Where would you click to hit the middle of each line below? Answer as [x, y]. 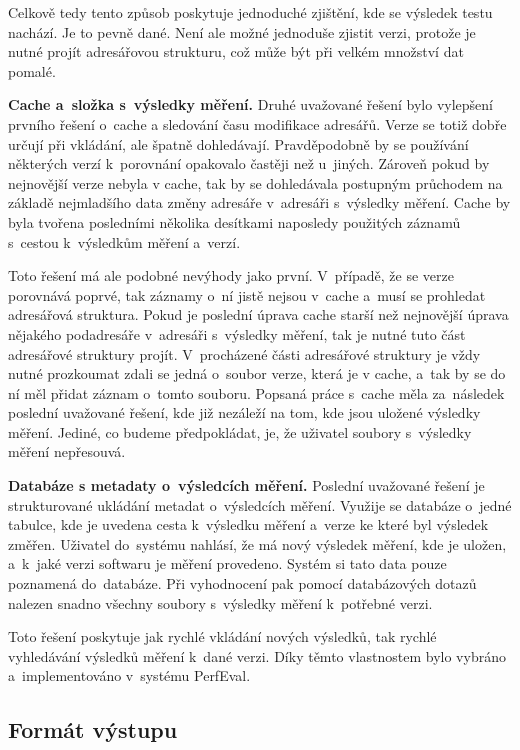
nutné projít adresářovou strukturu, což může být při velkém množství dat [236, 51]
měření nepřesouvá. [67, 451]
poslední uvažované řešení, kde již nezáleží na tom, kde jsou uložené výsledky [244, 412]
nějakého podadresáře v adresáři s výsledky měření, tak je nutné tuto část [237, 333]
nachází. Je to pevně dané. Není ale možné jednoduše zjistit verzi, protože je [242, 31]
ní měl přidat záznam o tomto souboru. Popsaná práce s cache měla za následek [256, 392]
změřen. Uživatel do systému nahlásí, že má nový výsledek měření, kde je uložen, [257, 543]
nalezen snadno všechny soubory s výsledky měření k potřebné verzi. [220, 602]
